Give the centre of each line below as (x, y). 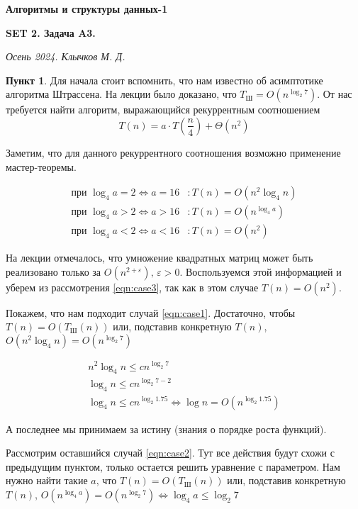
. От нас (335, 94)
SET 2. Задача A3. (51, 32)
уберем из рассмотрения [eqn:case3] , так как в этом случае (132, 287)
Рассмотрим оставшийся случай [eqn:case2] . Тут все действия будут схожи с (170, 453)
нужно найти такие (47, 480)
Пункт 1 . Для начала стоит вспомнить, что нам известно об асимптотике (164, 80)
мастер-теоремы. (41, 166)
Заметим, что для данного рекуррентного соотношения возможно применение (173, 152)
